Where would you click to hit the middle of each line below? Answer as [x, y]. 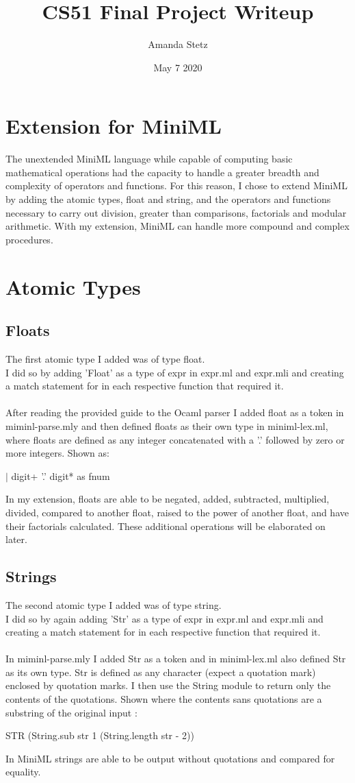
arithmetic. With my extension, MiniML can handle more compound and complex [177, 226]
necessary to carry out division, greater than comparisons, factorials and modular [176, 212]
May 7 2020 [178, 67]
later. [16, 539]
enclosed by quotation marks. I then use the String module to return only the [168, 685]
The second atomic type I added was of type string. [114, 604]
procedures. [29, 239]
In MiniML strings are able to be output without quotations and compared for [170, 758]
